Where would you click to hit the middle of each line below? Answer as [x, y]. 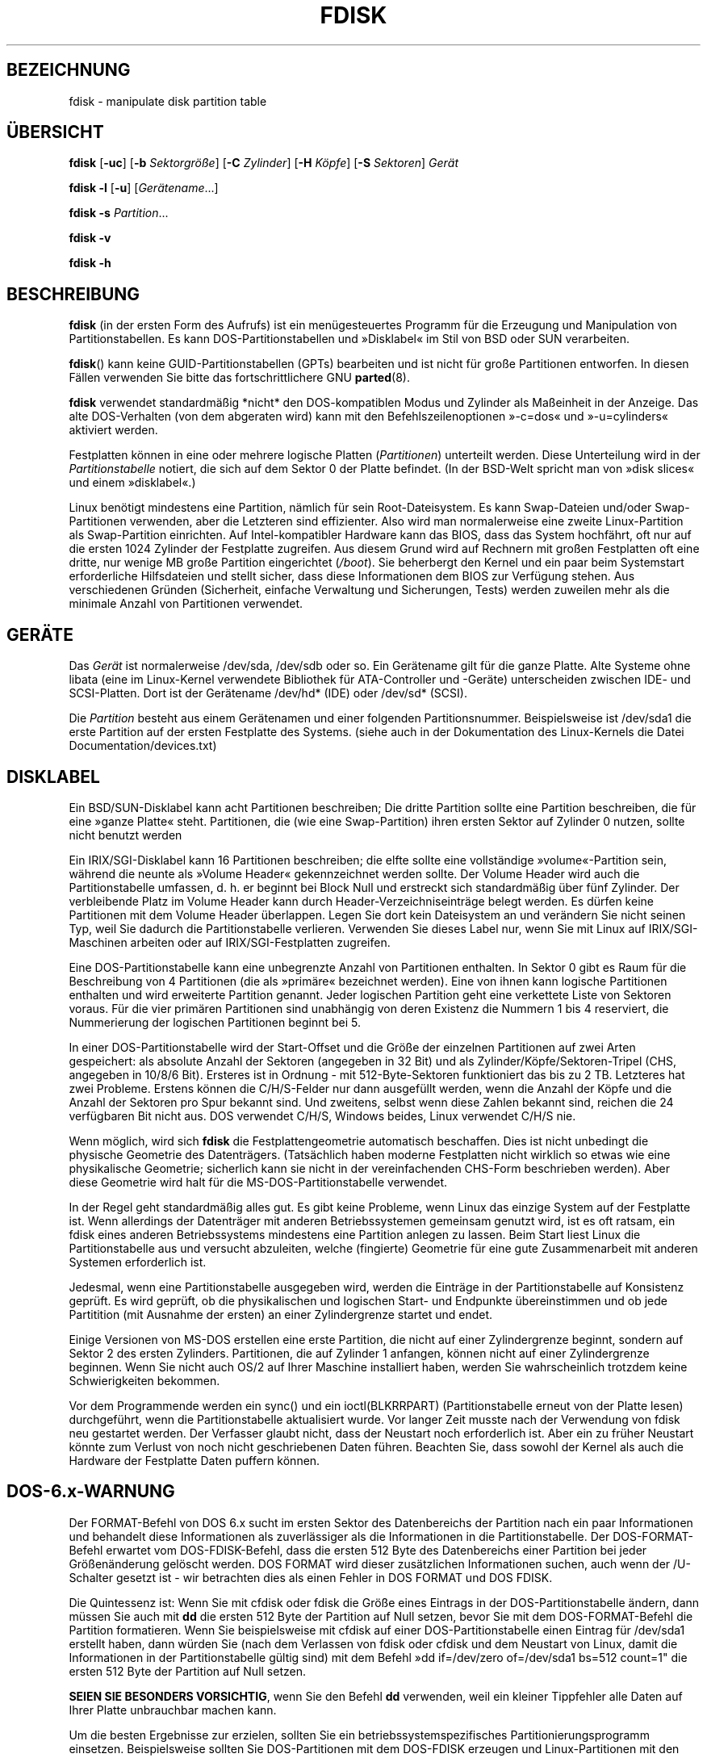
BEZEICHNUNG [69, 70]
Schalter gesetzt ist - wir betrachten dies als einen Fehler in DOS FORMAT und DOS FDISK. [311, 1577]
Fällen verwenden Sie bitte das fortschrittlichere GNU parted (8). [239, 378]
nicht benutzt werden [126, 835]
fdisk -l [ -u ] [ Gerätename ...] [144, 188]
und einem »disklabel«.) [132, 483]
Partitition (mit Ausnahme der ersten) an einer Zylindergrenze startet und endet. [281, 1314]
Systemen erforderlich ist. [138, 1262]
